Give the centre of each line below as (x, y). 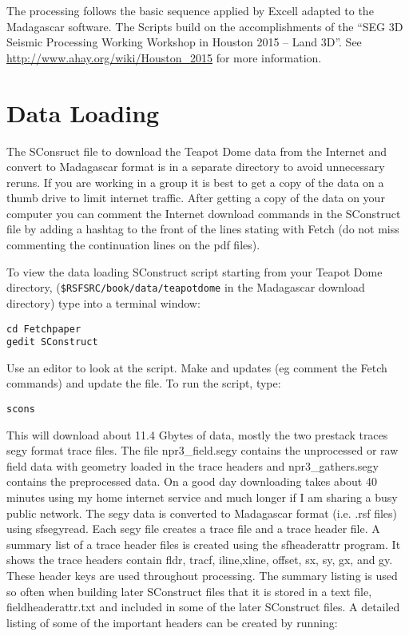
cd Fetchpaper (44, 329)
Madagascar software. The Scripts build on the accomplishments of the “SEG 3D (205, 26)
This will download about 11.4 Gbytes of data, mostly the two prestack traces (197, 434)
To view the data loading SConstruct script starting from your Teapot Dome (195, 271)
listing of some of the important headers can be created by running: (172, 622)
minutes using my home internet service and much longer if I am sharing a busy (202, 497)
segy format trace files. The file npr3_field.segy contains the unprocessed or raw (203, 450)
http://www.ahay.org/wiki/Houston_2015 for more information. (164, 57)
